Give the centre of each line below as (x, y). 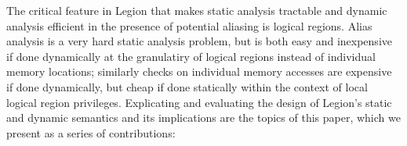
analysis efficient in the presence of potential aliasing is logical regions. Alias (189, 25)
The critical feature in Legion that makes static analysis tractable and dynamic (197, 10)
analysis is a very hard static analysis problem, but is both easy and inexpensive (199, 41)
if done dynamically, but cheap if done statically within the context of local (187, 86)
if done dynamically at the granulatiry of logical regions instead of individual (191, 56)
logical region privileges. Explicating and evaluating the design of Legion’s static (199, 102)
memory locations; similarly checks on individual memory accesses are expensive (199, 71)
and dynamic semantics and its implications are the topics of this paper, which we (203, 118)
